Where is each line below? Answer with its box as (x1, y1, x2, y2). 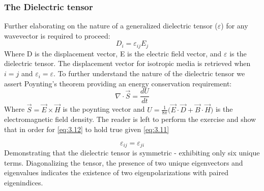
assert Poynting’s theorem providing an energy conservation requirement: (4, 78, 232, 88)
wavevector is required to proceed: (4, 30, 110, 41)
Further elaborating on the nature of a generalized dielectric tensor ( (4, 20, 218, 31)
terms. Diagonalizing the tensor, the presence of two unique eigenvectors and (4, 157, 243, 168)
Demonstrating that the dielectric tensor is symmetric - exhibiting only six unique (4, 147, 260, 157)
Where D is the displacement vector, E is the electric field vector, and (4, 48, 222, 58)
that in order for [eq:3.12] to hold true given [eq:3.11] (4, 123, 169, 134)
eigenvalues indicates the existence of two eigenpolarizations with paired (4, 167, 228, 178)
